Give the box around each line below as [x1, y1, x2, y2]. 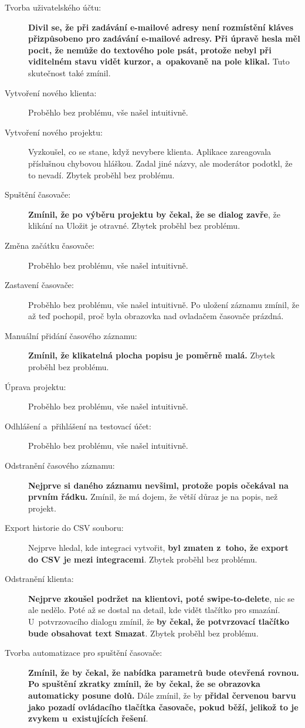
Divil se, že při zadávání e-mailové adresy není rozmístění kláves [28, 21, 293, 33]
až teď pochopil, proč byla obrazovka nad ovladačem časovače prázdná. [28, 310, 284, 322]
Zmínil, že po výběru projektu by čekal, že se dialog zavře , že [28, 208, 280, 220]
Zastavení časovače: [5, 279, 74, 291]
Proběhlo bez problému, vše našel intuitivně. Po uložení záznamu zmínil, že [28, 298, 299, 310]
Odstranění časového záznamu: [5, 459, 115, 472]
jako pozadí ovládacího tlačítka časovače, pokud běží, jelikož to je [28, 700, 299, 713]
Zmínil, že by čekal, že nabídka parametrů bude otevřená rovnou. [28, 666, 299, 678]
